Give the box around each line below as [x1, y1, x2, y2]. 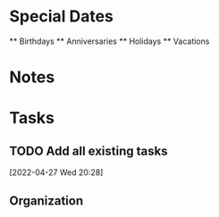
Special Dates [9, 6, 114, 27]
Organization [9, 193, 83, 208]
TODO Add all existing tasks [9, 143, 168, 158]
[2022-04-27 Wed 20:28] [9, 167, 104, 178]
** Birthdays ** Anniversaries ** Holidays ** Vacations [9, 36, 210, 46]
